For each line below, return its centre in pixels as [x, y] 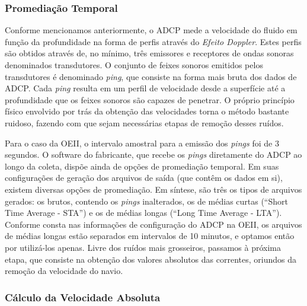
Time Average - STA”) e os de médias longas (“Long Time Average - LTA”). [143, 213]
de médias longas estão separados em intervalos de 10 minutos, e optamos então [150, 236]
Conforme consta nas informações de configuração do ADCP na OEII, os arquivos [153, 224]
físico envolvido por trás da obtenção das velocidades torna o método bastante [147, 111]
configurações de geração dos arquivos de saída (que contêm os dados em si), [144, 178]
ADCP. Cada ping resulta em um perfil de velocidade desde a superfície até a [145, 88]
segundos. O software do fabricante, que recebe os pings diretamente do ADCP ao [153, 154]
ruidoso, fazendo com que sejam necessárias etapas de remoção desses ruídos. [144, 122]
